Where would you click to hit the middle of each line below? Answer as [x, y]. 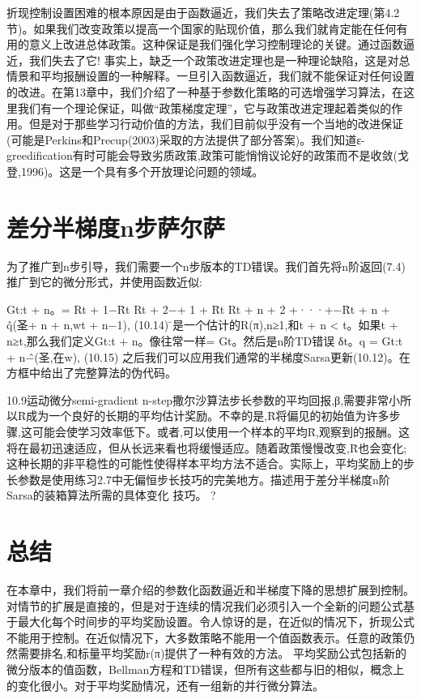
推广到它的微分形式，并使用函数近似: [104, 282]
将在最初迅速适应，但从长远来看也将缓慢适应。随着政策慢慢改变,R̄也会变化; [207, 447]
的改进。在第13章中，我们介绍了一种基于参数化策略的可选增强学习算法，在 [205, 91]
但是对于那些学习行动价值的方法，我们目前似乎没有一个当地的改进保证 [216, 124]
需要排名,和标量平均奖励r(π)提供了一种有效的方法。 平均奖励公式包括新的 [212, 653]
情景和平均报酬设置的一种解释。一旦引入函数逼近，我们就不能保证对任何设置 [210, 76]
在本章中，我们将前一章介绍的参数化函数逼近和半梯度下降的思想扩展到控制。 [210, 590]
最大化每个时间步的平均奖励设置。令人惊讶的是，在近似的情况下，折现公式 [216, 622]
